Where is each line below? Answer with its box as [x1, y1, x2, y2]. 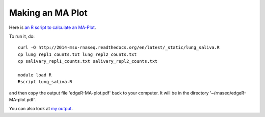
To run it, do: [9, 33, 35, 39]
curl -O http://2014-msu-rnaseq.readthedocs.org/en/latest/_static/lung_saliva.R [18, 45, 220, 50]
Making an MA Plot [9, 7, 88, 18]
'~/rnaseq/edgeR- [210, 90, 246, 95]
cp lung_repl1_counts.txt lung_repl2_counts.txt [18, 51, 137, 57]
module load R [18, 72, 52, 78]
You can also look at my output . [9, 106, 73, 112]
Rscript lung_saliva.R [18, 79, 73, 85]
